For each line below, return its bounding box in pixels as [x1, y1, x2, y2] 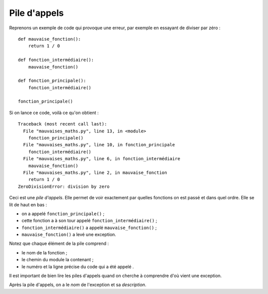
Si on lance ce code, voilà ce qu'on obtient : [9, 110, 99, 116]
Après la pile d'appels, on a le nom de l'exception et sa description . [9, 282, 146, 288]
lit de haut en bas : [9, 201, 47, 208]
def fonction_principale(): [18, 78, 86, 84]
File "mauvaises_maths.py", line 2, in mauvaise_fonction [23, 170, 167, 176]
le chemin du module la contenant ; [21, 257, 94, 263]
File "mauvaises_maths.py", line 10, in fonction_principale [23, 142, 175, 148]
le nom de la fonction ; [21, 249, 67, 255]
